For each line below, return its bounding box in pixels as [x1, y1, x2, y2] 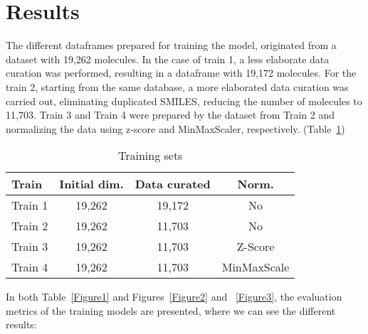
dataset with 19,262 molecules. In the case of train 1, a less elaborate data [6, 51, 330, 66]
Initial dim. [59, 176, 124, 193]
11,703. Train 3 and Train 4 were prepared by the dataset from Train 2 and [6, 107, 335, 122]
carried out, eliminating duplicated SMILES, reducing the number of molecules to [6, 93, 362, 108]
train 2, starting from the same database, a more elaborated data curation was [6, 79, 349, 94]
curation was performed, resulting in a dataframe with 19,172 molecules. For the [6, 65, 357, 80]
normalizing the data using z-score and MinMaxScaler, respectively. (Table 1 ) [6, 121, 345, 136]
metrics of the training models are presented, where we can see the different [6, 303, 336, 318]
